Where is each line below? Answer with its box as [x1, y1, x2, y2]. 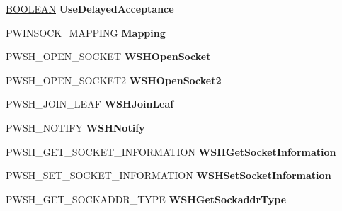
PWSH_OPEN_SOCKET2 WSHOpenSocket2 [6, 72, 222, 87]
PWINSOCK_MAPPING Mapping [6, 25, 166, 40]
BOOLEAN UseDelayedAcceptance [6, 1, 174, 16]
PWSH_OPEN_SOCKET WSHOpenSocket [6, 49, 211, 64]
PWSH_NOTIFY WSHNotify [6, 120, 145, 135]
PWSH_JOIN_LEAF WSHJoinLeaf [6, 96, 174, 111]
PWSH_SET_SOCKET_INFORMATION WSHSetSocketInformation [6, 168, 331, 183]
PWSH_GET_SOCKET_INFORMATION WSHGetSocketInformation [6, 144, 336, 159]
